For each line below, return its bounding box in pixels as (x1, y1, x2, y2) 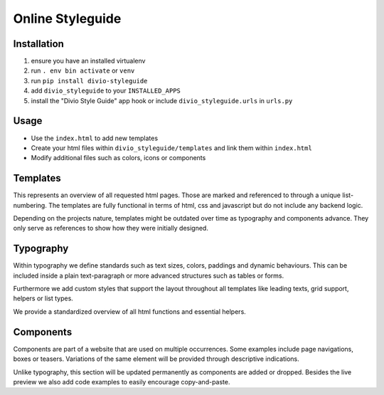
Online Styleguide (13, 11, 122, 26)
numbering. (13, 201, 48, 209)
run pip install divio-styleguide (31, 76, 148, 85)
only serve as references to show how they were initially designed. (13, 224, 209, 233)
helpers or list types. (13, 294, 74, 302)
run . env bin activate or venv (31, 66, 135, 75)
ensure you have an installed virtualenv (31, 57, 146, 65)
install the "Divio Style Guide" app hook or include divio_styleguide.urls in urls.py (31, 96, 293, 105)
